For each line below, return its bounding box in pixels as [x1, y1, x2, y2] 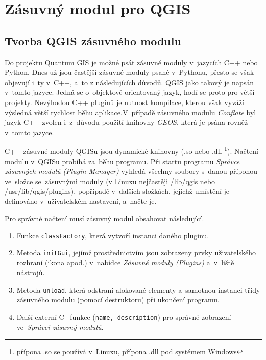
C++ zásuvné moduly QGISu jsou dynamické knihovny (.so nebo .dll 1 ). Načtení [5, 144, 258, 156]
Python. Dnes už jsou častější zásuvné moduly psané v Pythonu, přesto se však [5, 67, 254, 78]
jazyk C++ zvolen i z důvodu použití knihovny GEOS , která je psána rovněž [5, 117, 248, 127]
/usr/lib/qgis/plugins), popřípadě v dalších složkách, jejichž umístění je [5, 186, 230, 196]
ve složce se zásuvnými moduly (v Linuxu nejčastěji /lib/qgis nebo [5, 175, 215, 186]
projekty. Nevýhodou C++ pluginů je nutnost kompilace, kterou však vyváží [5, 96, 244, 107]
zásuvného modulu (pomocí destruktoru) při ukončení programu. [16, 294, 220, 305]
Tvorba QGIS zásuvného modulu [5, 33, 181, 48]
